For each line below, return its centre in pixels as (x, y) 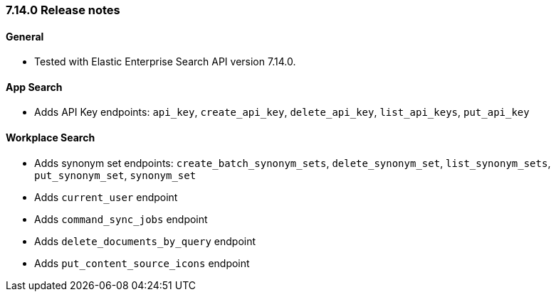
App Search (34, 87)
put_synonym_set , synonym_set (115, 175)
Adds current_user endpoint (106, 197)
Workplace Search (51, 138)
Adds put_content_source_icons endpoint (142, 263)
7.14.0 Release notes (63, 10)
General (25, 36)
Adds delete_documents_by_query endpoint (145, 241)
